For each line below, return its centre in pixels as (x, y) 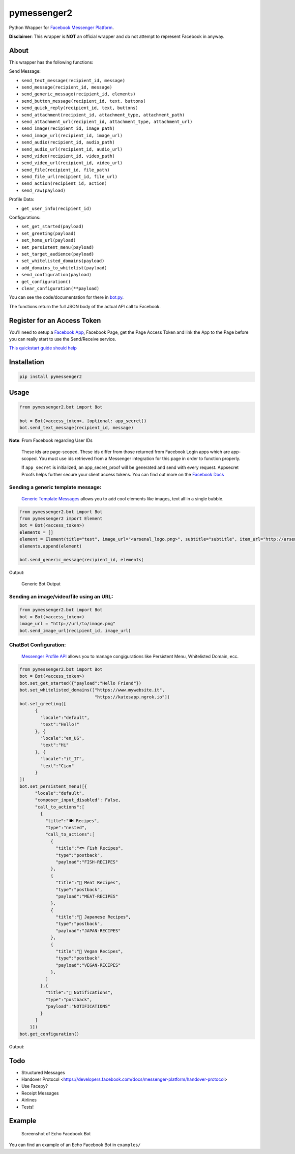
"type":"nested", (66, 828)
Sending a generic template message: (55, 487)
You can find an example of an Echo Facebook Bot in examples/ (75, 1145)
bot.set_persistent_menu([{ (53, 786)
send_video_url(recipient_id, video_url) (72, 163)
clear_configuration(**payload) (60, 288)
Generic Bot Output (41, 584)
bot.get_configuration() (49, 1034)
